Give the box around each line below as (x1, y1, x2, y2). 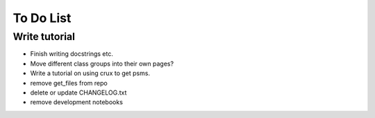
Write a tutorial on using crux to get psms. (30, 69, 151, 77)
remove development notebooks (30, 98, 123, 106)
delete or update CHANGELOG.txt (30, 88, 127, 97)
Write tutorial (12, 30, 76, 43)
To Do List (12, 10, 72, 26)
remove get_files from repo (30, 79, 108, 87)
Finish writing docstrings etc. (30, 50, 114, 58)
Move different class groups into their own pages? (30, 59, 174, 68)
